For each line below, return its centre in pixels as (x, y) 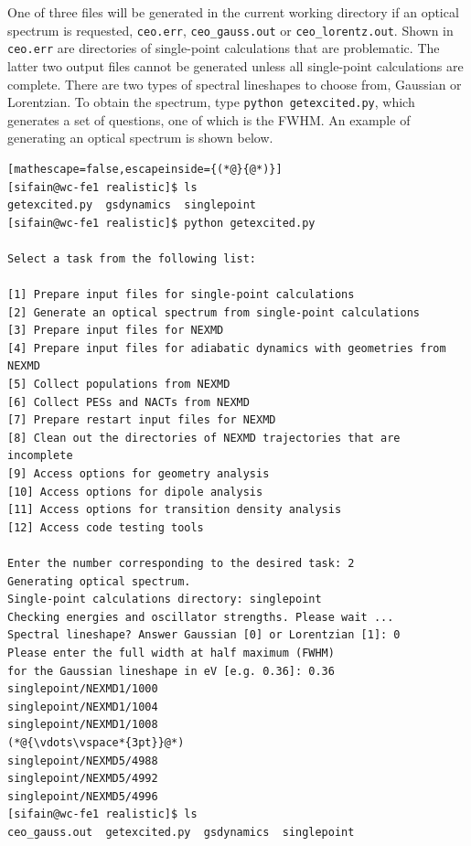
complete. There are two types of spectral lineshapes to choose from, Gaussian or (235, 84)
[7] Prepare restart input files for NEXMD (142, 420)
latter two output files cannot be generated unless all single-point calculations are (235, 65)
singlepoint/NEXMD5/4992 (83, 779)
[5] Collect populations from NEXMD (119, 385)
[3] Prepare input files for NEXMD (116, 331)
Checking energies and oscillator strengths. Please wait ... (201, 617)
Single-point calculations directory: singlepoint (165, 600)
